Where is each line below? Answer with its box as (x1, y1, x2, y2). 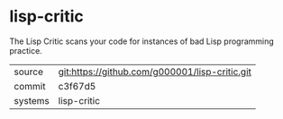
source (14, 65, 43, 78)
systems (14, 94, 50, 106)
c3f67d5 (58, 80, 96, 92)
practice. (9, 45, 42, 55)
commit (14, 80, 46, 92)
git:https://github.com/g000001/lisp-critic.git (58, 65, 252, 78)
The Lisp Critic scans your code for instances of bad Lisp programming (9, 36, 275, 47)
